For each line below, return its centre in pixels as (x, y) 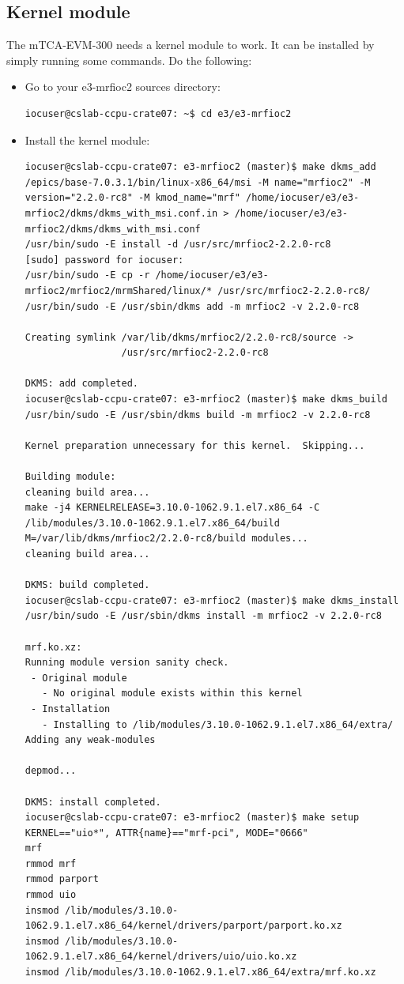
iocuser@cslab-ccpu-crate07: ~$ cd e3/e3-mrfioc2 (158, 113)
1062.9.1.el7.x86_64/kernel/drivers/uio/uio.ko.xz (161, 957)
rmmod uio (51, 895)
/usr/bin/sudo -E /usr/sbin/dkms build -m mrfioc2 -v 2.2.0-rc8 (198, 415)
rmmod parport (62, 879)
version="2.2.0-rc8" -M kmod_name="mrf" (132, 198)
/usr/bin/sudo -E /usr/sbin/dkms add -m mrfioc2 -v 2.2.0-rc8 (192, 306)
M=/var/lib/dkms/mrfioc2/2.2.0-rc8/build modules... (166, 539)
